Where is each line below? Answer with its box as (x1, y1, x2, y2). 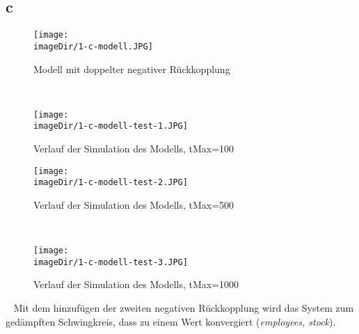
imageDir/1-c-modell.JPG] (33, 41, 153, 51)
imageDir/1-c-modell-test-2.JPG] (33, 177, 188, 188)
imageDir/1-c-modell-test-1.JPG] (33, 121, 188, 132)
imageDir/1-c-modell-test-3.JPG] (33, 257, 188, 267)
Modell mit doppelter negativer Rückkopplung (33, 61, 230, 76)
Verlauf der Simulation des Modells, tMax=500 (33, 197, 234, 212)
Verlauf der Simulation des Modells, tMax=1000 (33, 277, 239, 292)
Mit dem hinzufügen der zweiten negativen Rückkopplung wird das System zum (13, 301, 354, 315)
